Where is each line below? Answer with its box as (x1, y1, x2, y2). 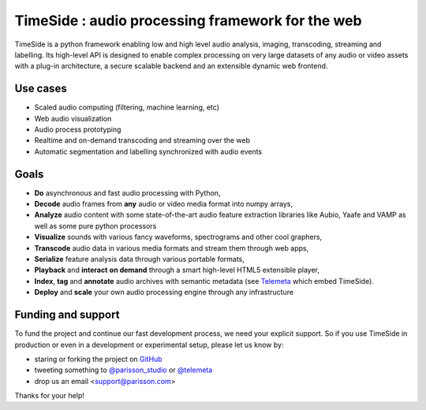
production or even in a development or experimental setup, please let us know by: (14, 340, 284, 349)
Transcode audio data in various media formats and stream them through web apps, (34, 243, 309, 252)
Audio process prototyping (34, 125, 121, 134)
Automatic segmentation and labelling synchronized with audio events (34, 147, 263, 156)
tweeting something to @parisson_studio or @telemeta (34, 365, 213, 375)
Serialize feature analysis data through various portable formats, (34, 255, 245, 264)
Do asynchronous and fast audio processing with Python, (34, 188, 221, 197)
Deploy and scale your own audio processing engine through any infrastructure (34, 288, 294, 297)
